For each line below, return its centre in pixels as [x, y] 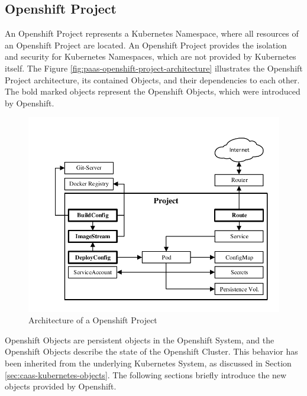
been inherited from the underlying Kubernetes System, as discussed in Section [148, 363]
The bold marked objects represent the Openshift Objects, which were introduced [153, 91]
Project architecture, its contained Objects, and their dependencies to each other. [152, 79]
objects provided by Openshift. [61, 386]
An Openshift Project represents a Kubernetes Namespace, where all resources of [152, 33]
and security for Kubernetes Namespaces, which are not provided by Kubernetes [151, 56]
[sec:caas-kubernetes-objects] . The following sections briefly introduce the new [146, 374]
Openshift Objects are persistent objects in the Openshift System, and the [140, 340]
